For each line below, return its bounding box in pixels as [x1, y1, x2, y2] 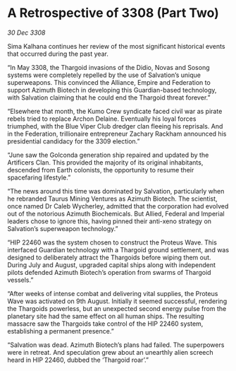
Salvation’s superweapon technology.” [7, 224, 118, 232]
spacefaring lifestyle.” [7, 173, 71, 182]
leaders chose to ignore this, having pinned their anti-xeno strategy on [7, 217, 212, 225]
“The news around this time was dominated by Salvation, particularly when [7, 187, 225, 195]
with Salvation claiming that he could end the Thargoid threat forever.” [7, 93, 211, 102]
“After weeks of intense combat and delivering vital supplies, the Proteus [7, 289, 218, 298]
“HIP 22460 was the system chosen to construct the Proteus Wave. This [7, 238, 217, 247]
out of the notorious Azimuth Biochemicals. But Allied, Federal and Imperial [7, 209, 225, 218]
